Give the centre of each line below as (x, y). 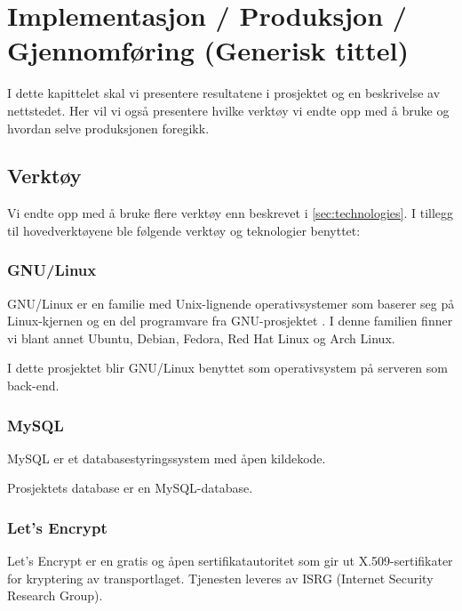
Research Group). (55, 595)
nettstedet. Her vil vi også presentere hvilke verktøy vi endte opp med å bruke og (228, 110)
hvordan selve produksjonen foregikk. (108, 128)
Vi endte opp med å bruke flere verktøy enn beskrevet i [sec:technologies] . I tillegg (231, 213)
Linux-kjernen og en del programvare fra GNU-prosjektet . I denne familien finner (230, 321)
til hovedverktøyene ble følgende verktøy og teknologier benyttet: (184, 230)
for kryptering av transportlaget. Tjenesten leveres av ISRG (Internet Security (220, 578)
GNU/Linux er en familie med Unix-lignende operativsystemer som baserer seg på (231, 303)
